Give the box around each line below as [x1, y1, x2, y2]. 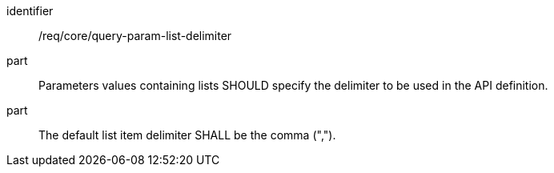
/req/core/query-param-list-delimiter [38, 29, 232, 42]
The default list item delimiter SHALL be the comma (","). [38, 128, 336, 142]
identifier [6, 4, 54, 18]
